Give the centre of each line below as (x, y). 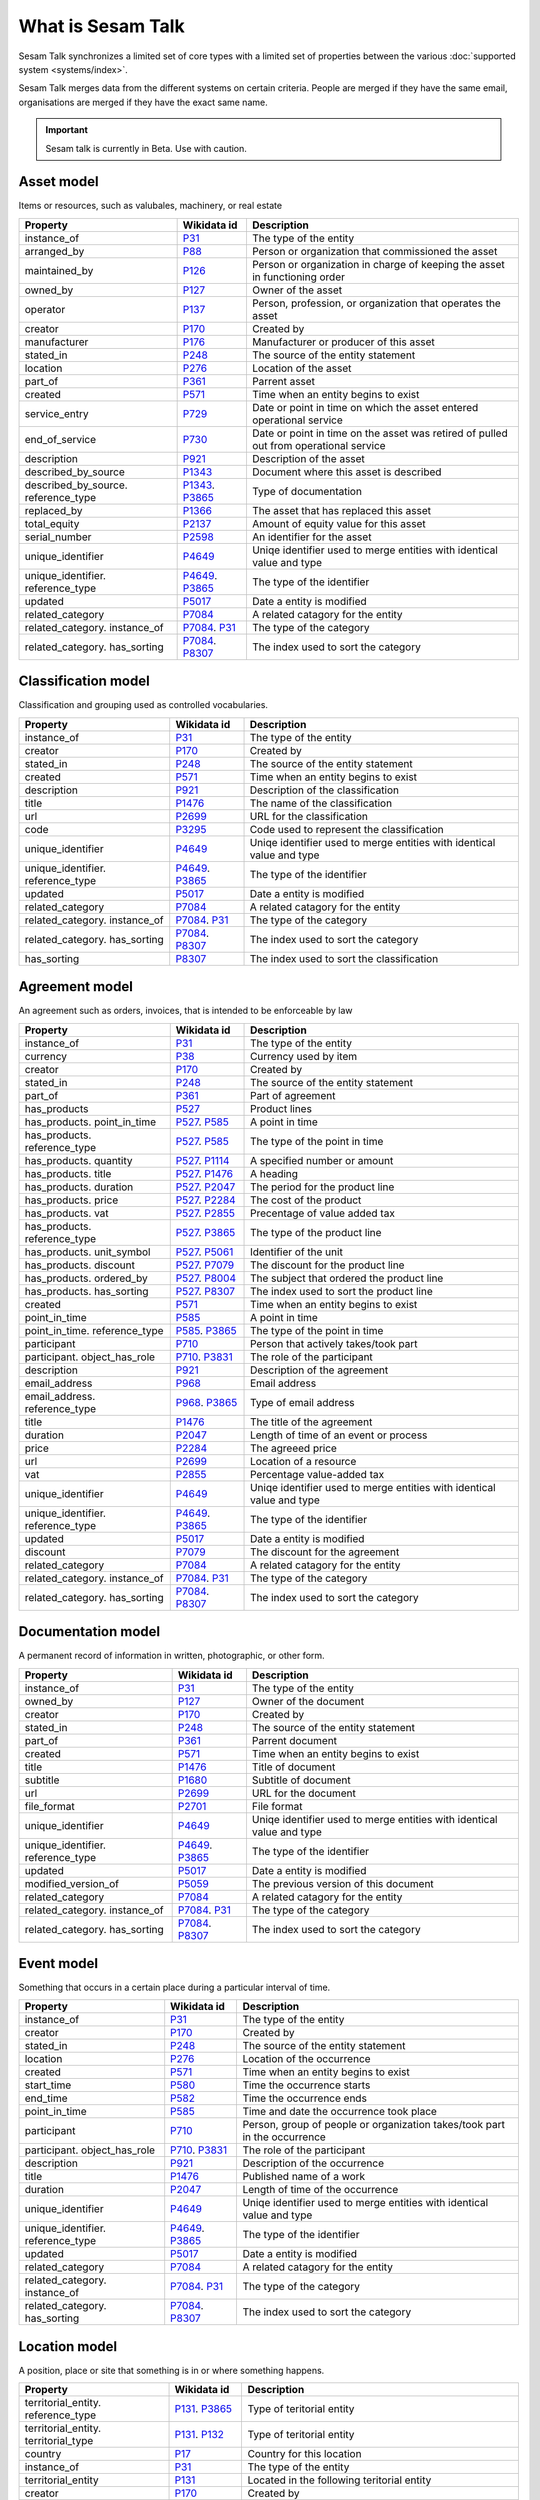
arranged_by (54, 251)
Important (67, 130)
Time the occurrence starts (306, 2085)
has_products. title (68, 1173)
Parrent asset (283, 381)
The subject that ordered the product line (347, 1278)
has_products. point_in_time (90, 1122)
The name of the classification (321, 803)
